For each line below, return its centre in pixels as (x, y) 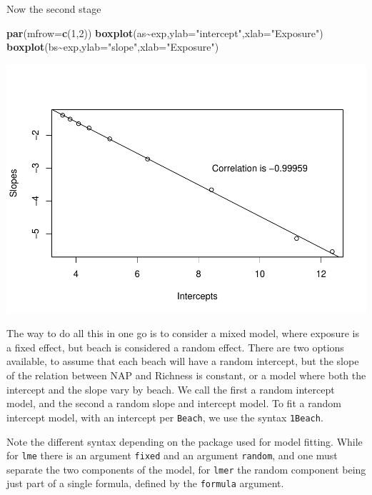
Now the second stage (54, 9)
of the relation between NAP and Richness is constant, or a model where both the (186, 375)
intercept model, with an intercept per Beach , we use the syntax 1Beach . (165, 417)
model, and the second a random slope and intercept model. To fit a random (174, 403)
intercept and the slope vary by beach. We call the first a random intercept (171, 389)
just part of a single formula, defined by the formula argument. (145, 483)
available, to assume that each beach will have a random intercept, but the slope (183, 361)
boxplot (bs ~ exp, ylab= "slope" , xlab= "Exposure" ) (113, 47)
